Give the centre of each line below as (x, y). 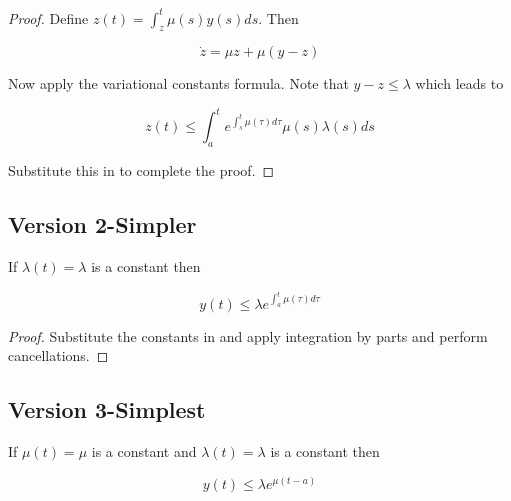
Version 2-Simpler (102, 224)
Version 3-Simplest (107, 409)
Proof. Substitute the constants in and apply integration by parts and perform (248, 335)
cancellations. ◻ (58, 355)
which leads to (459, 83)
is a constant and (144, 450)
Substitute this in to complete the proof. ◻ (141, 170)
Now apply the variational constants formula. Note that (178, 83)
